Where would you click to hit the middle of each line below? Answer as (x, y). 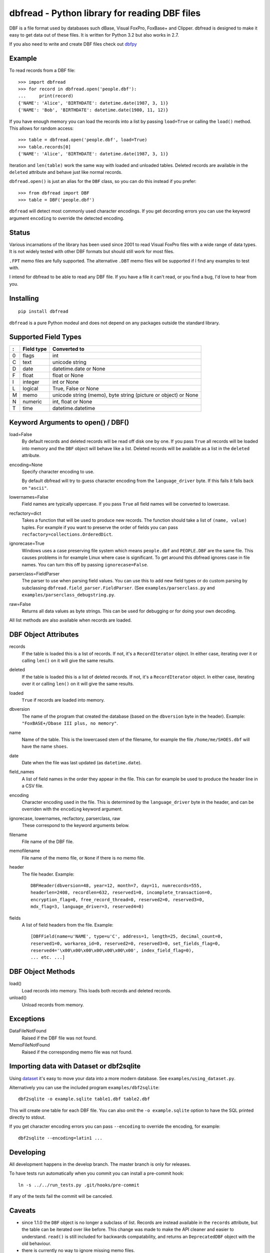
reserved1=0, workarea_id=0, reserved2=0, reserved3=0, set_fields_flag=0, (125, 943)
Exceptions (27, 1019)
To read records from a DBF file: (42, 71)
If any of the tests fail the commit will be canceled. (61, 1196)
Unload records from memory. (53, 1004)
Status (20, 232)
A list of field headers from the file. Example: (67, 925)
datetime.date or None (79, 369)
